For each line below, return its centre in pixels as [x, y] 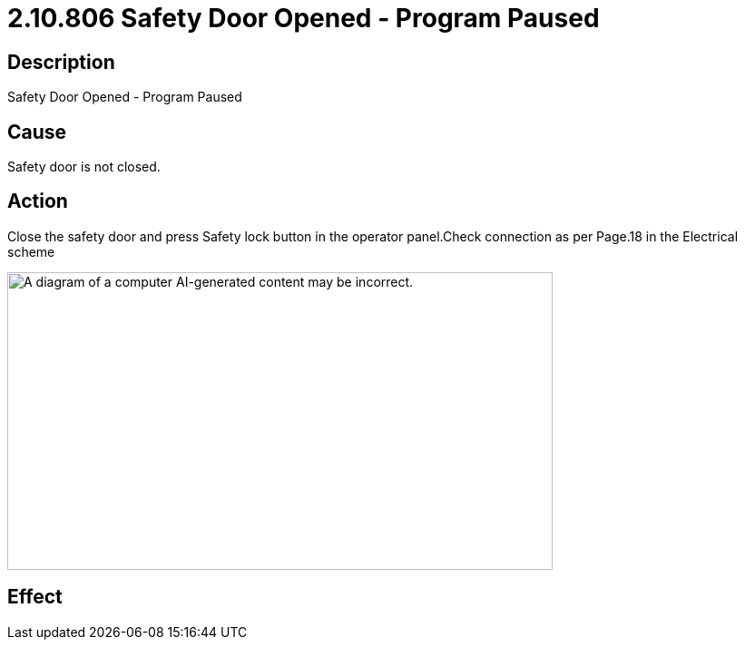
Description [61, 62]
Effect [35, 597]
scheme [31, 251]
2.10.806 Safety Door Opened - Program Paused [304, 18]
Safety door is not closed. [84, 167]
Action [38, 201]
